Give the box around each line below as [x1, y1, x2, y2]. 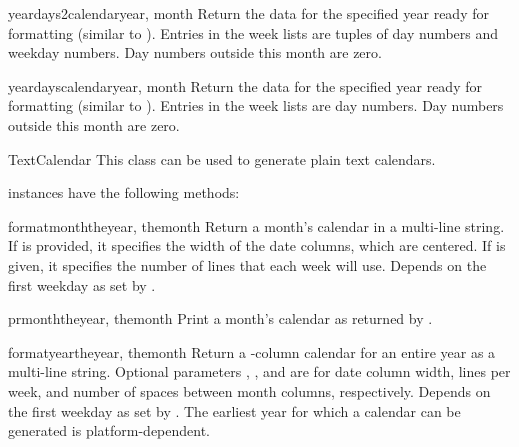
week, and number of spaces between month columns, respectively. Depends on [8, 380, 491, 401]
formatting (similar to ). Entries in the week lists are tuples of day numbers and [8, 22, 499, 43]
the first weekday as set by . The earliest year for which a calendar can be [8, 400, 461, 421]
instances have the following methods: [8, 182, 240, 203]
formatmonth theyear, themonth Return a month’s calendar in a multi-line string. [8, 215, 505, 236]
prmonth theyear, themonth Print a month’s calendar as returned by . [8, 308, 433, 329]
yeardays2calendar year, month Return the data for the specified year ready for [8, 3, 489, 23]
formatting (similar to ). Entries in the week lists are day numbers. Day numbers [8, 95, 504, 116]
